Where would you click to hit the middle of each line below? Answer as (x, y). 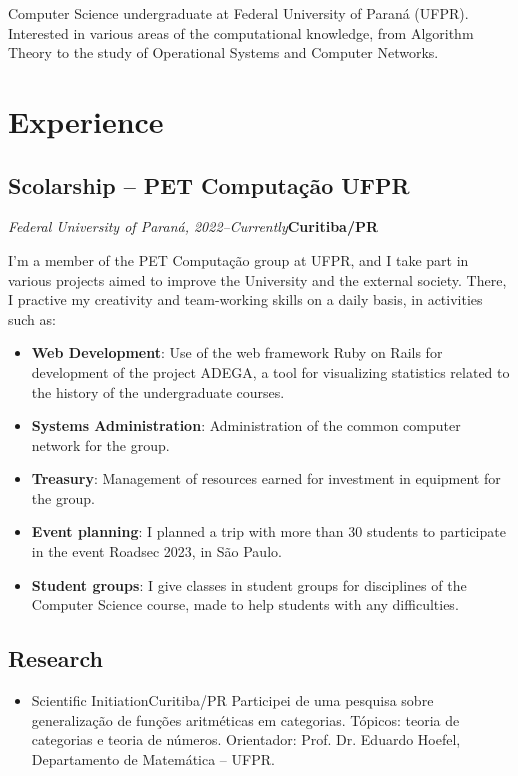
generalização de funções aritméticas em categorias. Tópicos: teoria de (245, 719)
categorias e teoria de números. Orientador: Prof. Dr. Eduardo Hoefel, (246, 739)
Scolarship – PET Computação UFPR (209, 184)
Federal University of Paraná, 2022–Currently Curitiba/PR (193, 226)
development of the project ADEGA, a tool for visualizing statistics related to (270, 371)
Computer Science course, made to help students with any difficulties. (245, 604)
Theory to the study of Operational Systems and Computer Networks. (223, 52)
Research (55, 658)
